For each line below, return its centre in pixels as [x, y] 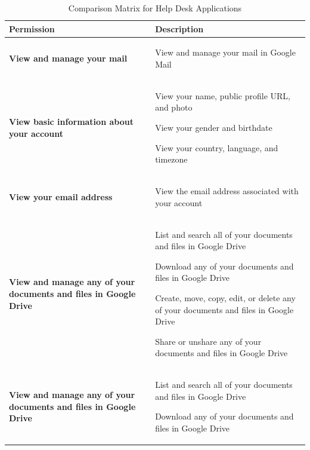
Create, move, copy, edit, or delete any [225, 297]
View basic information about [71, 122]
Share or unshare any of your [208, 341]
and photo [174, 107]
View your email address [61, 196]
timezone [171, 159]
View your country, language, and [217, 147]
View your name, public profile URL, [223, 95]
